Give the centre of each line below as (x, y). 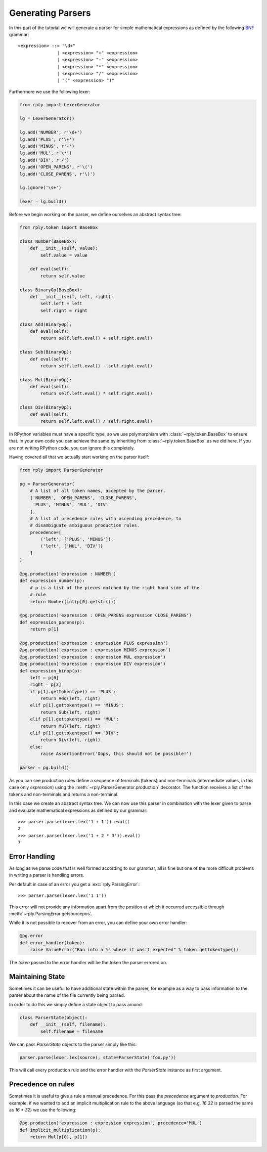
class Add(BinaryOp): (46, 324)
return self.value (63, 276)
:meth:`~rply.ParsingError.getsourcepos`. (51, 913)
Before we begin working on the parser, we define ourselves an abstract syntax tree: (95, 215)
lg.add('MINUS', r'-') (47, 146)
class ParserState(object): (53, 1018)
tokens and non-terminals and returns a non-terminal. (64, 794)
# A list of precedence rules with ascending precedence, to (106, 518)
